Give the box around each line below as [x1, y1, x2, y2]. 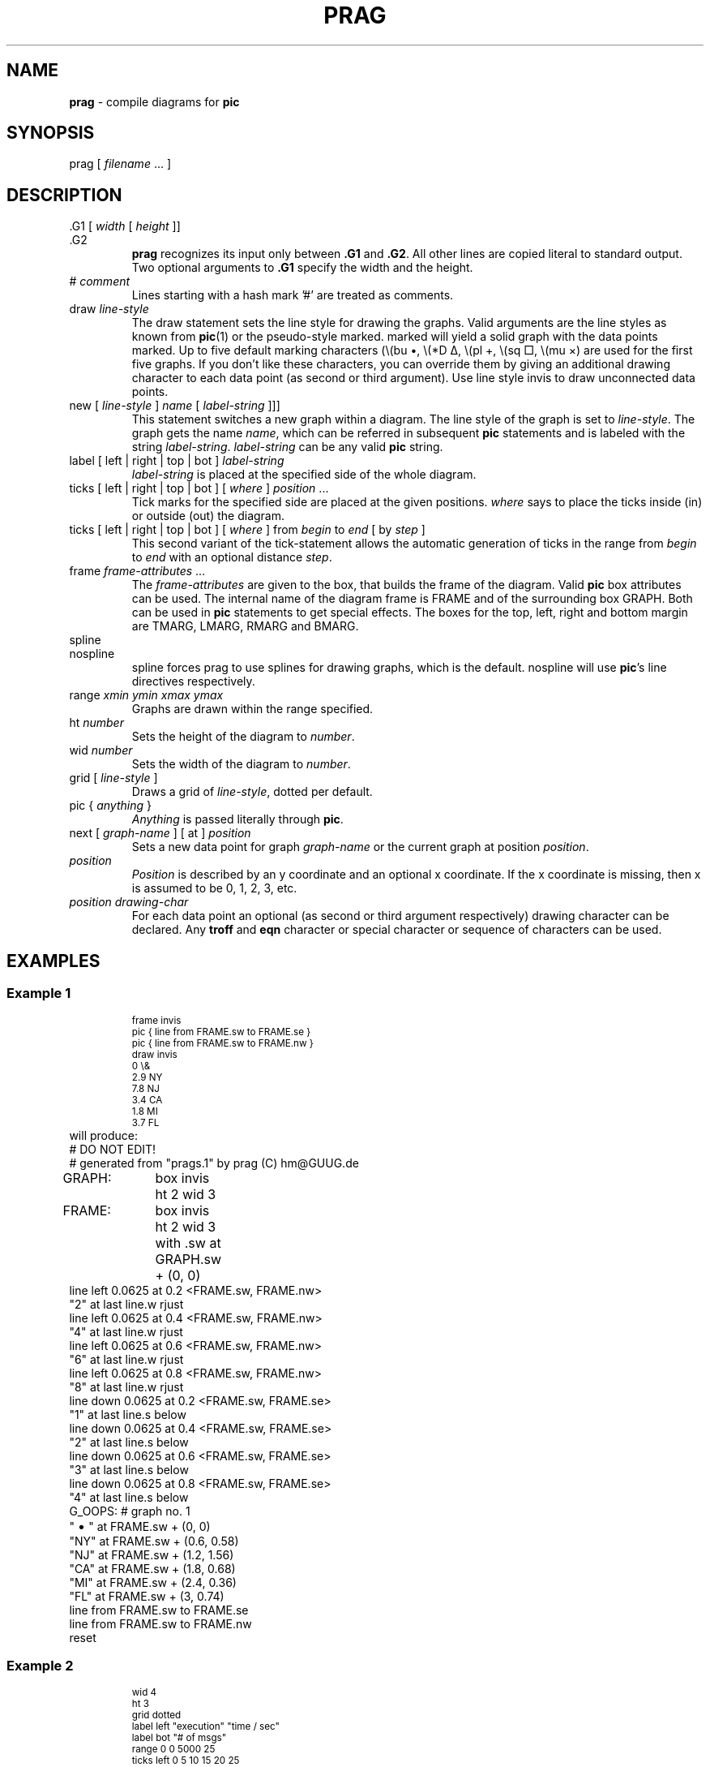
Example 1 [6, 985, 71, 1002]
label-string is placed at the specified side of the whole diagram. [131, 467, 477, 482]
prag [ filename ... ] [69, 157, 172, 171]
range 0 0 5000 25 [131, 1743, 216, 1756]
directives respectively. [131, 674, 255, 689]
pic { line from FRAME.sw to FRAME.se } [131, 1025, 311, 1038]
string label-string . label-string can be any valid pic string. [131, 440, 443, 454]
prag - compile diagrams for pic [69, 94, 240, 109]
